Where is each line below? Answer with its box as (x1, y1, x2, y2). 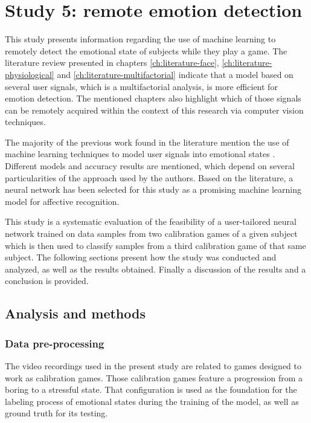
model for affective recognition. (5, 195, 120, 207)
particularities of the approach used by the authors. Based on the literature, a (5, 171, 293, 184)
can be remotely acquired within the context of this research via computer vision (5, 103, 304, 116)
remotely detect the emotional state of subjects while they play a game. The (5, 44, 287, 57)
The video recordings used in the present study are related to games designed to (5, 360, 302, 372)
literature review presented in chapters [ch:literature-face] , (5, 56, 219, 69)
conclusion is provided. (5, 274, 89, 287)
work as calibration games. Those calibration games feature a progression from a (5, 371, 303, 384)
